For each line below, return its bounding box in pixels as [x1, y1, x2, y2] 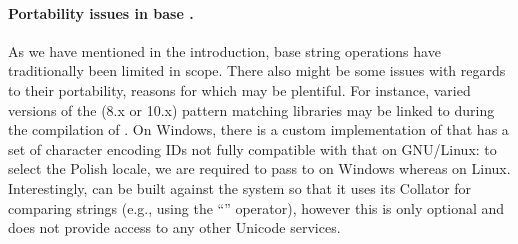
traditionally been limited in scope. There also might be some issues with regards [8, 60, 506, 81]
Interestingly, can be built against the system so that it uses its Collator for [8, 177, 472, 198]
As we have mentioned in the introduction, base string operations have [8, 40, 441, 61]
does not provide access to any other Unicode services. [8, 217, 341, 238]
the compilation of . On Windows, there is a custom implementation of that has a [8, 119, 509, 140]
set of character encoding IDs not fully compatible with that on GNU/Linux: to [8, 138, 497, 159]
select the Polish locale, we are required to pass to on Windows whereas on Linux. [8, 158, 511, 179]
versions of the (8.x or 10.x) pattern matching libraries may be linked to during [8, 99, 495, 120]
